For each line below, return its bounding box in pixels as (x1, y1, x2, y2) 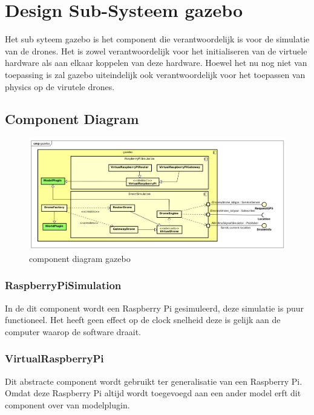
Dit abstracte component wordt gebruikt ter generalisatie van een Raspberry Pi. (5, 374, 303, 387)
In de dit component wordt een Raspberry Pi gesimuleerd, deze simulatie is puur (5, 301, 304, 314)
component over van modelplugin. (5, 398, 130, 411)
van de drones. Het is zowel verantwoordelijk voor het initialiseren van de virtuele (5, 44, 307, 57)
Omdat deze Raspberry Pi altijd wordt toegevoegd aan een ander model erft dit (5, 387, 301, 399)
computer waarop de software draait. (5, 325, 142, 338)
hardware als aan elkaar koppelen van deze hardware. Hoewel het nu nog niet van (5, 56, 307, 69)
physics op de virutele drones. (5, 80, 115, 93)
